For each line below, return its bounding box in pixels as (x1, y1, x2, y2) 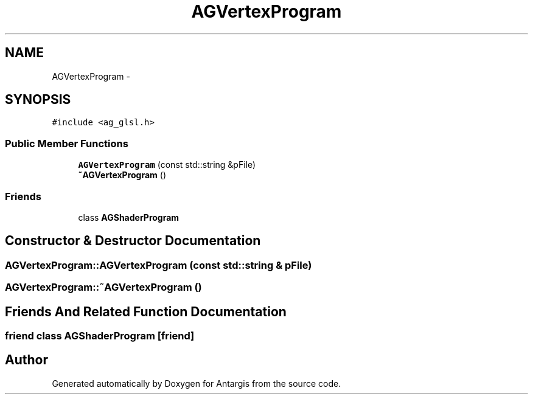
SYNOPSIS (5, 92, 71, 108)
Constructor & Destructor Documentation (5, 233, 261, 249)
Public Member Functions (5, 137, 128, 150)
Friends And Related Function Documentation (5, 304, 287, 319)
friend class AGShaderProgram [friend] (5, 330, 195, 342)
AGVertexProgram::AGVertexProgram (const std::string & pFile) (5, 258, 312, 271)
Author (5, 352, 48, 368)
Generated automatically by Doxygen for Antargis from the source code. (52, 378, 341, 389)
